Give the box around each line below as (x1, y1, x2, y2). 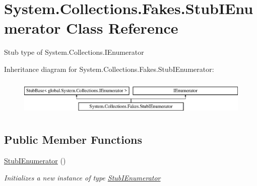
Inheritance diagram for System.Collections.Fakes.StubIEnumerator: (4, 63, 214, 74)
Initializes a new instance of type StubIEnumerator (4, 172, 161, 182)
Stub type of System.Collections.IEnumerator (4, 47, 144, 57)
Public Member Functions (4, 132, 142, 147)
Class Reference (66, 18, 178, 38)
